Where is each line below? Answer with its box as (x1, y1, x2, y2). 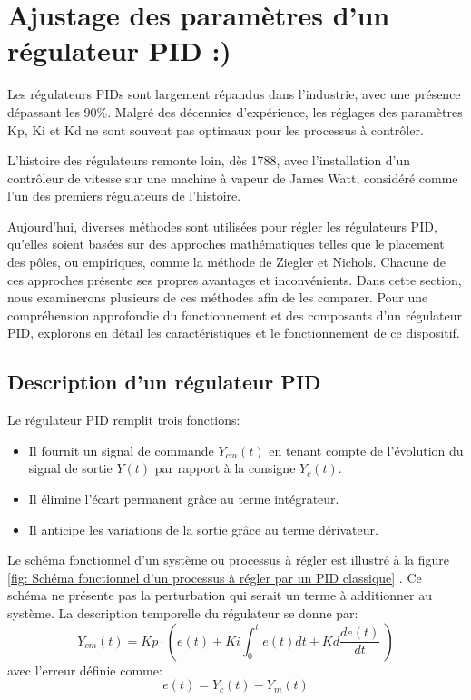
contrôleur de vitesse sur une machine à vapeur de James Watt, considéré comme (7, 168, 458, 187)
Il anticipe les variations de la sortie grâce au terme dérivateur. (28, 519, 378, 538)
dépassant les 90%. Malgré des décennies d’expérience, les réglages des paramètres (7, 102, 463, 121)
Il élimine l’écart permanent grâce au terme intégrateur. (28, 489, 339, 508)
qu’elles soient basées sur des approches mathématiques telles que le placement (7, 234, 445, 253)
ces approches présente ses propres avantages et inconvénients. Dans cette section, (7, 270, 462, 289)
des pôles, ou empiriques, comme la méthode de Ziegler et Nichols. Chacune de (7, 252, 446, 271)
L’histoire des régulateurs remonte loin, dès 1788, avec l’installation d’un (7, 151, 411, 170)
